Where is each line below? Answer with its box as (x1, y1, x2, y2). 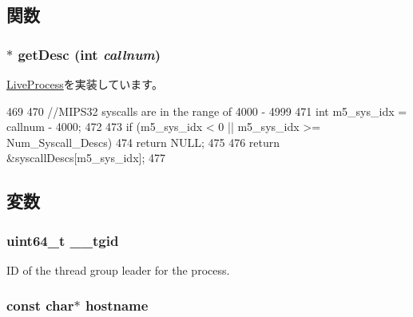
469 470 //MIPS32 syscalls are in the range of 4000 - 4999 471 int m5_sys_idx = (6, 102, 407, 119)
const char (6, 295, 74, 315)
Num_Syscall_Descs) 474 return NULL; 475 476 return (6, 133, 280, 150)
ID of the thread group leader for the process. (6, 261, 230, 278)
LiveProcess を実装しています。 (6, 76, 163, 92)
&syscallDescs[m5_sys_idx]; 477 (6, 149, 165, 166)
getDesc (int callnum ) (18, 44, 161, 64)
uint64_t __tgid (6, 230, 119, 250)
